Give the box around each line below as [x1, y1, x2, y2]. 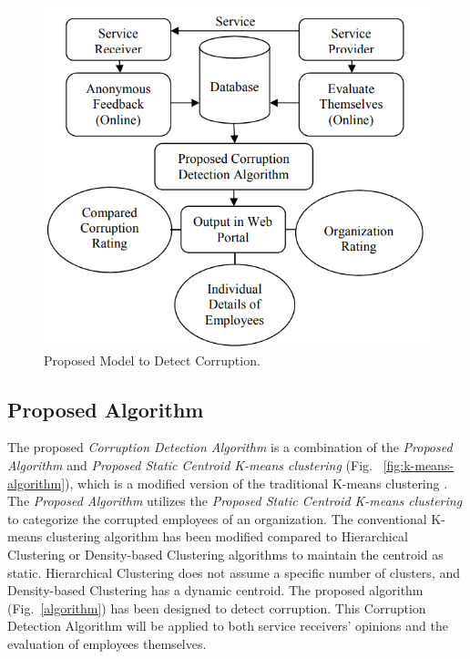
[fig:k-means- [383, 456, 455, 475]
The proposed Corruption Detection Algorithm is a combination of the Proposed [7, 438, 453, 457]
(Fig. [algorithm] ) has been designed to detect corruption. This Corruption [7, 598, 426, 617]
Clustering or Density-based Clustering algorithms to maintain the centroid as [7, 545, 444, 564]
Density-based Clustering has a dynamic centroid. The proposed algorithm [7, 581, 424, 600]
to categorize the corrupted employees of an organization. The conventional [7, 509, 427, 528]
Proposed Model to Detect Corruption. [44, 350, 261, 369]
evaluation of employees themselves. [7, 634, 207, 653]
